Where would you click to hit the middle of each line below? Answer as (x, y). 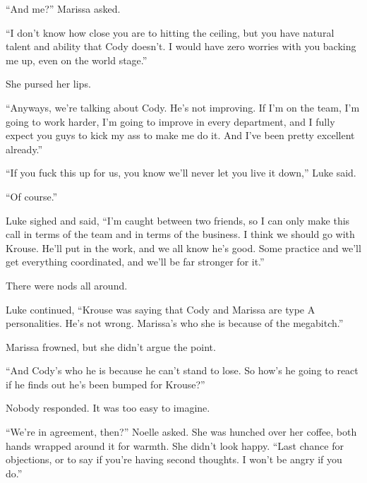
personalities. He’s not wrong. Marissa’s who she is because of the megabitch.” (175, 323)
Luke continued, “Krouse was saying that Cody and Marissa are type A (161, 309)
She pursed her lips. (48, 84)
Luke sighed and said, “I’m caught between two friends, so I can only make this (178, 220)
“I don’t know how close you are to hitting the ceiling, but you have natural (170, 32)
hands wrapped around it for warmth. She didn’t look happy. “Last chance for (175, 445)
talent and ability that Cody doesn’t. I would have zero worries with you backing (181, 46)
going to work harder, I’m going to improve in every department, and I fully (170, 121)
